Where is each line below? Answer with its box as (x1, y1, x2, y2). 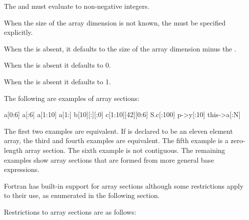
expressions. (4, 164, 40, 174)
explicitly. (4, 27, 33, 37)
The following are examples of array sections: (4, 93, 139, 103)
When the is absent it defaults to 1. (4, 76, 111, 86)
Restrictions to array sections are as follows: (4, 206, 137, 217)
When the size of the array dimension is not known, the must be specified (4, 17, 226, 27)
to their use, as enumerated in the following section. (4, 190, 160, 200)
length (4, 145, 23, 155)
